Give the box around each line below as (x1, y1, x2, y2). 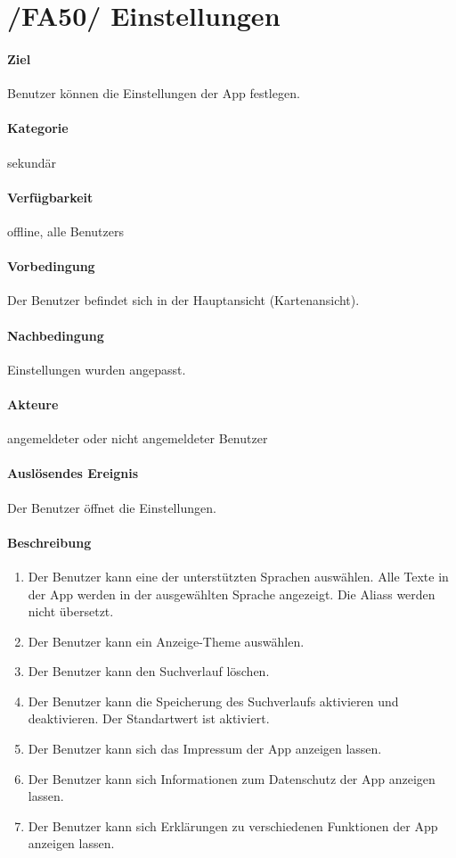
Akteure (7, 394, 59, 413)
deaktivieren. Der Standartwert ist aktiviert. (28, 709, 270, 728)
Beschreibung (7, 532, 92, 551)
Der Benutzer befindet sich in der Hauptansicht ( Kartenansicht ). (7, 291, 360, 309)
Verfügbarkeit (7, 187, 94, 206)
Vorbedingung (7, 257, 95, 276)
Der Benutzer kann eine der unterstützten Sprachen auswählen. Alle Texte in (28, 566, 449, 585)
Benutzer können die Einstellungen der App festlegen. (7, 84, 300, 103)
